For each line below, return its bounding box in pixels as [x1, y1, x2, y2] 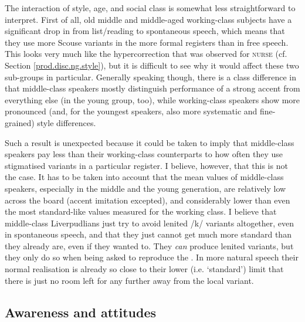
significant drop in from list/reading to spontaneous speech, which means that [5, 25, 285, 37]
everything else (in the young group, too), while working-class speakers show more [5, 93, 300, 106]
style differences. [37, 116, 96, 128]
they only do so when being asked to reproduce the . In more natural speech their [5, 251, 299, 263]
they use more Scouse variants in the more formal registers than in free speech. [5, 36, 289, 48]
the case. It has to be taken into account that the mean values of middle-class [5, 171, 284, 183]
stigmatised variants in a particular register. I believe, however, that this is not [5, 159, 288, 171]
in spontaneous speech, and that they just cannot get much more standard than [5, 228, 292, 240]
